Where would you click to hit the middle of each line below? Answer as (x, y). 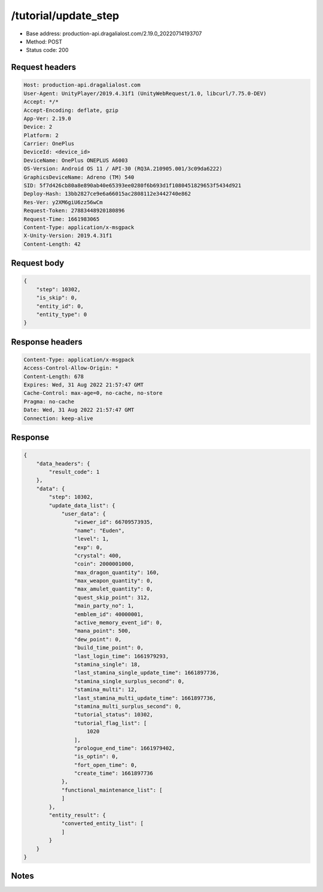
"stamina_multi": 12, (106, 690)
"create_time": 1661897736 (114, 774)
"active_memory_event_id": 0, (118, 623)
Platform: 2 (41, 135)
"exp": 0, (88, 547)
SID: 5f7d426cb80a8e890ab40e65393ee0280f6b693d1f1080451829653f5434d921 (132, 186)
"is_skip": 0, (57, 298)
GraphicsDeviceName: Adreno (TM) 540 (79, 177)
